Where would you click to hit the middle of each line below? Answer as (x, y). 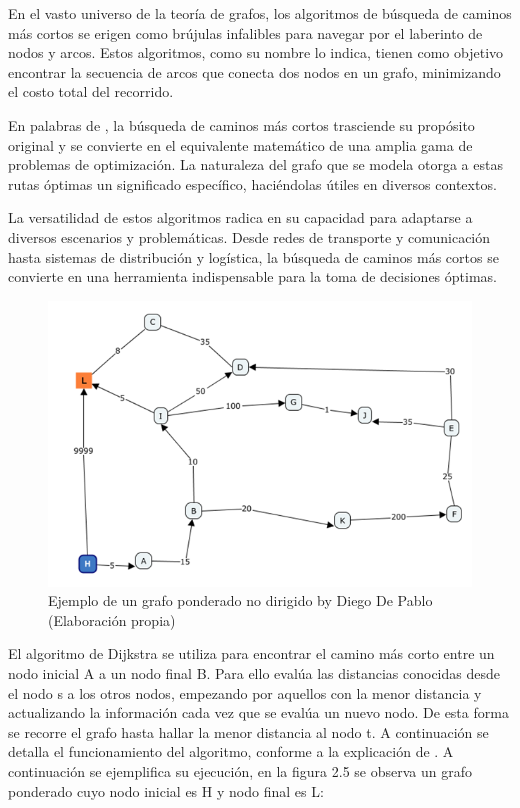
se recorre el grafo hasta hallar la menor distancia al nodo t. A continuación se (248, 731)
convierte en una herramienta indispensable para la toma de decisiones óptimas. (252, 276)
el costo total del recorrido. (91, 91)
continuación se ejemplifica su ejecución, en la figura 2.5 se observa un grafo (240, 771)
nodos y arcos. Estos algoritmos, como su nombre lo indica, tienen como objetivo (256, 52)
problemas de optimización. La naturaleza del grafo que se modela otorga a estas (255, 164)
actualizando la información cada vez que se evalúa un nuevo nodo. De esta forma (258, 712)
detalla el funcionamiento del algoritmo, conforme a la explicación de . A (231, 751)
